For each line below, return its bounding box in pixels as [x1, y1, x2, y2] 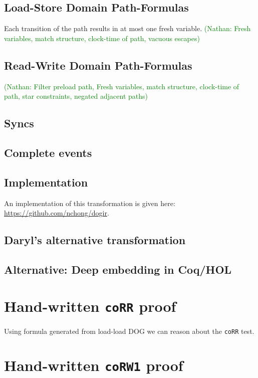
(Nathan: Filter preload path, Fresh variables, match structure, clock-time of [4, 81, 239, 91]
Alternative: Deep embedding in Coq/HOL [4, 261, 232, 277]
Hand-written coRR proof [4, 296, 176, 316]
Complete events [4, 144, 92, 160]
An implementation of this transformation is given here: [4, 198, 175, 208]
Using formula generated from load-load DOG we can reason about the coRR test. [4, 325, 254, 336]
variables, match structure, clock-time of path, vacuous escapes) [4, 33, 200, 43]
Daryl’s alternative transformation [4, 232, 186, 248]
